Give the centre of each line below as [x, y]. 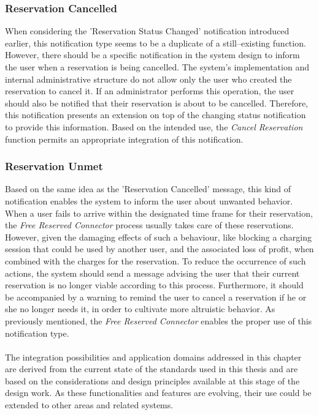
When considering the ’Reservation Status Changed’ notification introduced [147, 31]
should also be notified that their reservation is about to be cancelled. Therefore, [157, 103]
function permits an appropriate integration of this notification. [124, 139]
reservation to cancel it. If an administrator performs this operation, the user [150, 91]
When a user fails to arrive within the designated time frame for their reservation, [159, 213]
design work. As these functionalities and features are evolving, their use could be [158, 393]
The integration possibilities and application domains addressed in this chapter [153, 357]
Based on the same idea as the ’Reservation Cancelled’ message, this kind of [148, 189]
